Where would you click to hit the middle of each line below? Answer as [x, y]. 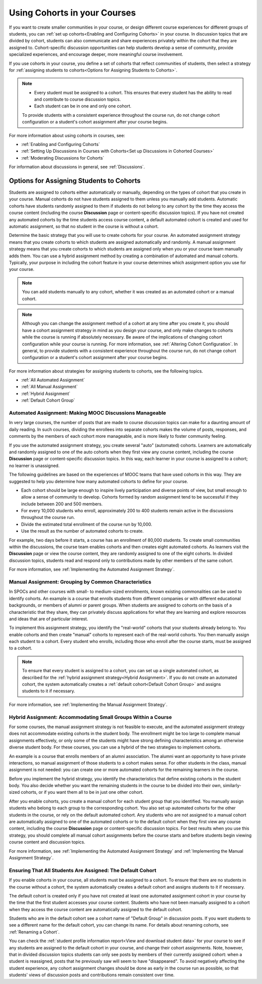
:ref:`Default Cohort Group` [48, 400]
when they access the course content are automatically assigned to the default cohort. [96, 909]
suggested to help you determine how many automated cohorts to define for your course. [98, 481]
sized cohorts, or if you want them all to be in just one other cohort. [76, 792]
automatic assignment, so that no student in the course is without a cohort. [84, 227]
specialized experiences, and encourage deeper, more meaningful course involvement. [96, 54]
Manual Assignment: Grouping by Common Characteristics [80, 582]
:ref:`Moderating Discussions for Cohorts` [63, 158]
